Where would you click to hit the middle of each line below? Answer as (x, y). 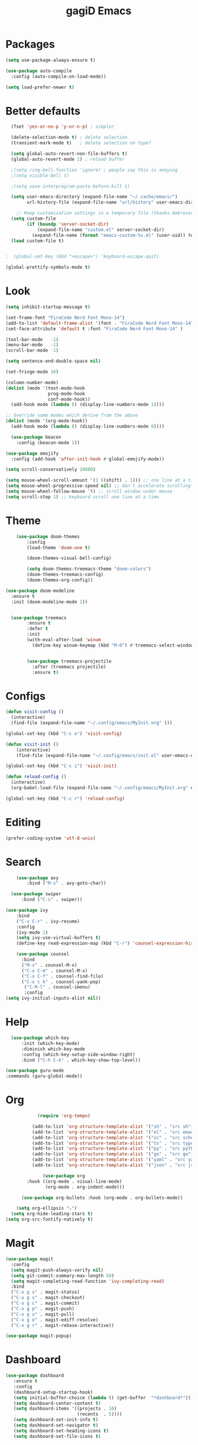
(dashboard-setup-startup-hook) (53, 1392)
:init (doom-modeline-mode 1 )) (49, 602)
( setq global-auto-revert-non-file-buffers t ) (69, 154)
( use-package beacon (36, 437)
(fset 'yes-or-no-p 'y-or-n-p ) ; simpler (63, 127)
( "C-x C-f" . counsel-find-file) (62, 976)
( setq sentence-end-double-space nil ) (53, 361)
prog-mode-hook (66, 394)
